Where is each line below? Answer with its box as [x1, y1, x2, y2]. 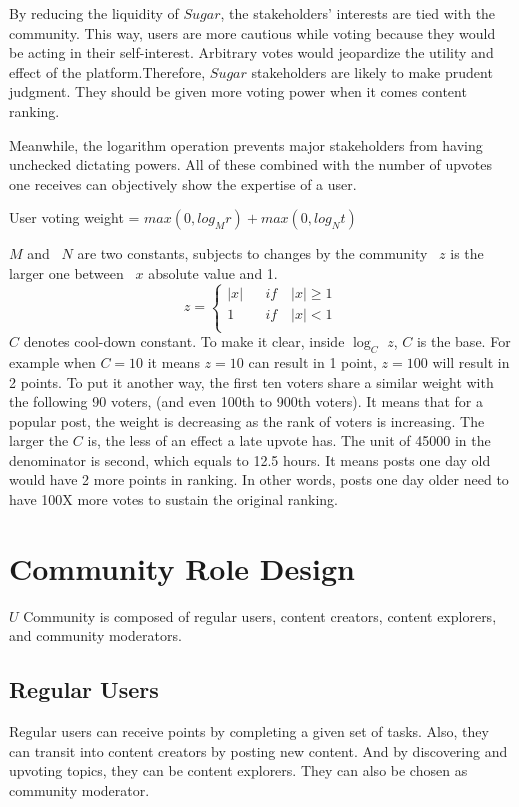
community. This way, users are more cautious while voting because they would [9, 22, 496, 43]
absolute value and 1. [148, 262, 278, 283]
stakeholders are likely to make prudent [251, 61, 493, 82]
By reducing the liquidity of [9, 3, 179, 23]
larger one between [9, 262, 124, 283]
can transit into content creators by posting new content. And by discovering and [9, 740, 508, 761]
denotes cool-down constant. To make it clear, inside [23, 331, 345, 352]
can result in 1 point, [248, 351, 377, 372]
